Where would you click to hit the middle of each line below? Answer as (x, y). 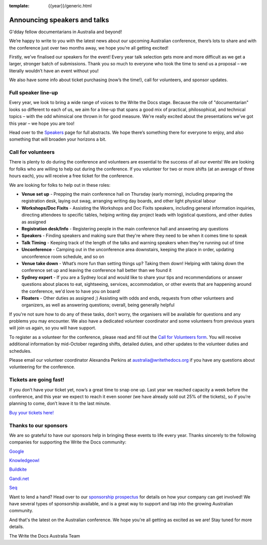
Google (17, 451)
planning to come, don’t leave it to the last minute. (60, 403)
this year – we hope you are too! (42, 123)
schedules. (20, 351)
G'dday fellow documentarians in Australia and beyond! (66, 32)
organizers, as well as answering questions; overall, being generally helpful (98, 305)
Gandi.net (19, 479)
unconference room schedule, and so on (63, 256)
